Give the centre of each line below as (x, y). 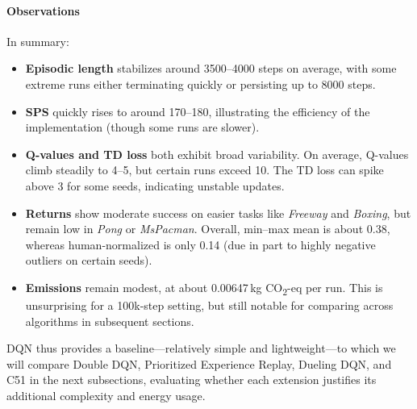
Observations (43, 10)
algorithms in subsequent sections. (110, 321)
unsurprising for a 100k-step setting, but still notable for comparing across (209, 305)
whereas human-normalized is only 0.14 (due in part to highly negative (200, 244)
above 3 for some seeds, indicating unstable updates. (155, 185)
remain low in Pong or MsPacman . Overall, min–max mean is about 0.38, (208, 229)
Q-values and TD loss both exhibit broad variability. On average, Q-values (217, 154)
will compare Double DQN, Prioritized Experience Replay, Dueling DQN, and (199, 363)
